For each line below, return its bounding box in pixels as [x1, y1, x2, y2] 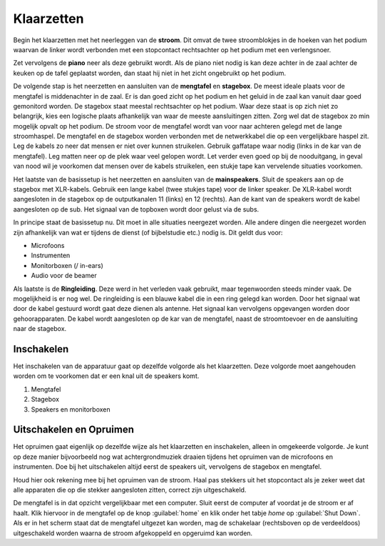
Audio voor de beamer [31, 272, 97, 280]
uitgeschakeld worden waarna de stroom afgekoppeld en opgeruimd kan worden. [13, 529, 253, 537]
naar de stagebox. [13, 324, 67, 333]
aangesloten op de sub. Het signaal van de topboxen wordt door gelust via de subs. [13, 204, 260, 214]
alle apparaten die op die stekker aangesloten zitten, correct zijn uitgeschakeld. [13, 486, 247, 495]
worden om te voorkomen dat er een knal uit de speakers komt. [13, 372, 200, 380]
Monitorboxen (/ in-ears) [31, 261, 103, 269]
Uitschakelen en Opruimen [13, 424, 135, 436]
